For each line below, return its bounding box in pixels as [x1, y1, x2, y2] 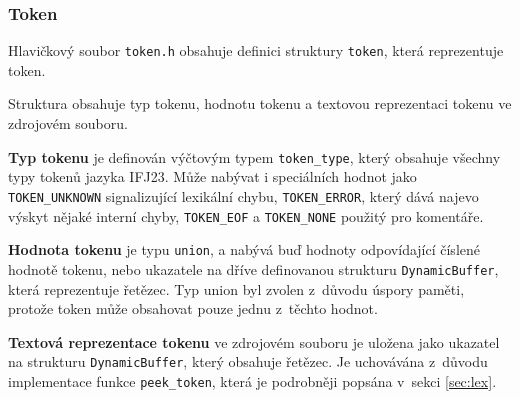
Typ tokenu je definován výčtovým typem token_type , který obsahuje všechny [8, 146, 501, 167]
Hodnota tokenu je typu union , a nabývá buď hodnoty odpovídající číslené [8, 239, 480, 260]
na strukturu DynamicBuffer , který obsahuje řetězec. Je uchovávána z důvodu [8, 351, 488, 372]
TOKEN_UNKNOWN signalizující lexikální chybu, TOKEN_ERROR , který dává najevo [8, 185, 479, 206]
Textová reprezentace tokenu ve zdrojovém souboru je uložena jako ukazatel [8, 331, 500, 352]
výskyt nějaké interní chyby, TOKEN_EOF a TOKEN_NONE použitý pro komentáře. [8, 205, 484, 226]
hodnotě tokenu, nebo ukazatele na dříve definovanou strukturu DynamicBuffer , [8, 258, 499, 279]
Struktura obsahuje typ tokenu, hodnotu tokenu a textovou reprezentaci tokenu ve [8, 93, 512, 114]
